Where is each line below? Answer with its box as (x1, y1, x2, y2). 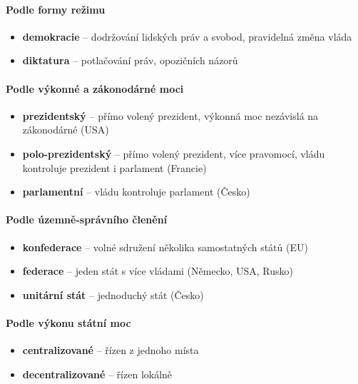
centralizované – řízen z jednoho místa (22, 343, 199, 358)
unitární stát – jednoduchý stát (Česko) (22, 287, 204, 302)
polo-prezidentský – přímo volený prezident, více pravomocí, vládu (22, 146, 325, 161)
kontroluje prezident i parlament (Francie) (22, 160, 207, 175)
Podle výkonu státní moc (6, 315, 131, 330)
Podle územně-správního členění (6, 212, 168, 227)
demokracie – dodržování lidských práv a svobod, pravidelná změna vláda (22, 29, 352, 44)
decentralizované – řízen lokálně (22, 366, 173, 381)
